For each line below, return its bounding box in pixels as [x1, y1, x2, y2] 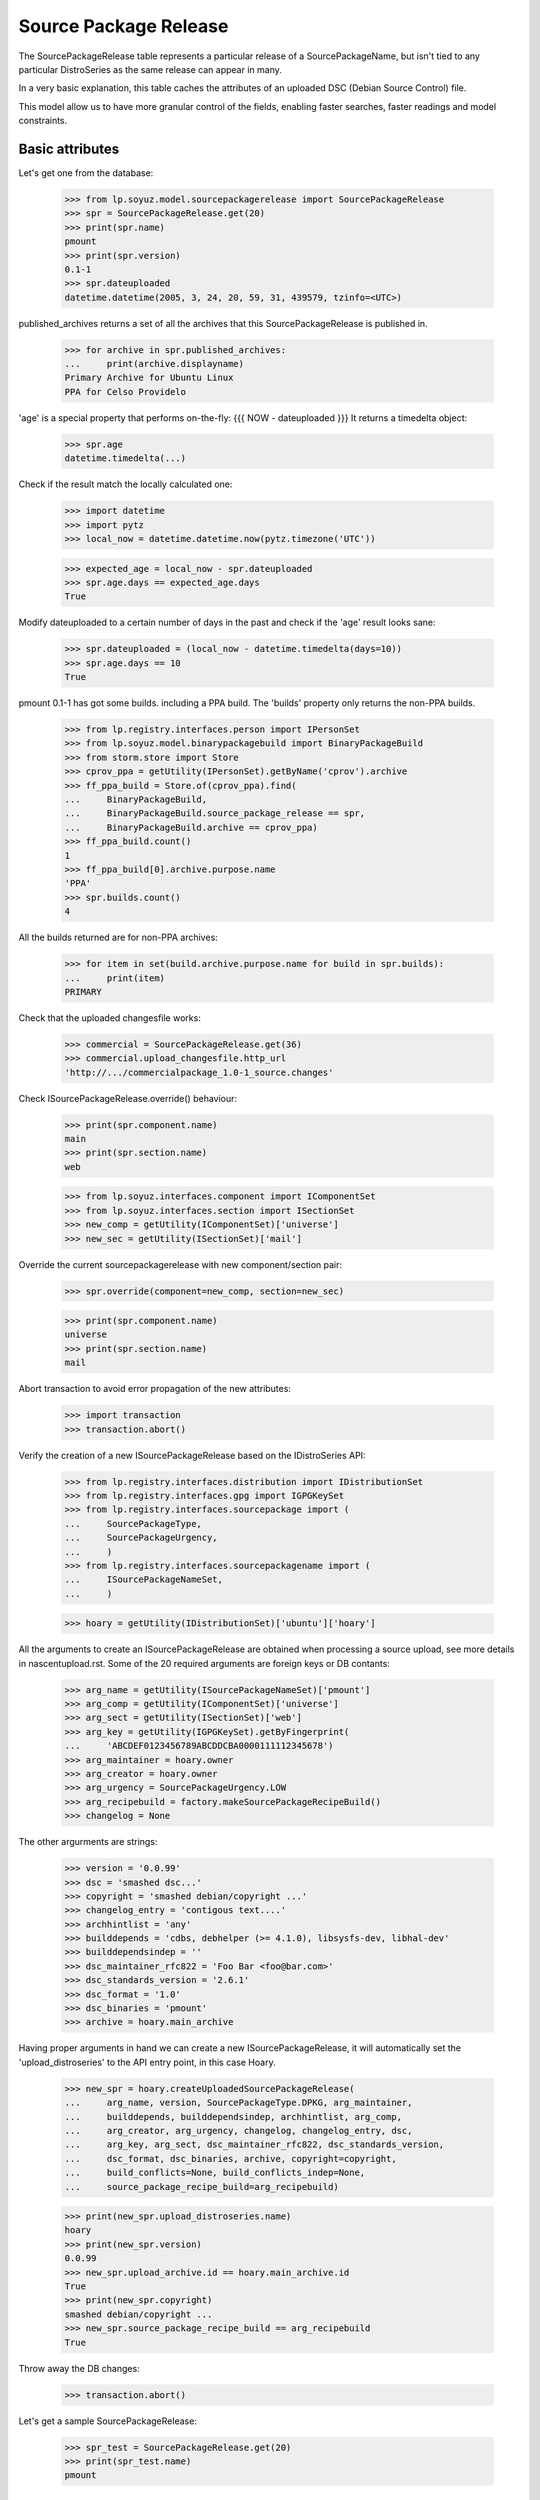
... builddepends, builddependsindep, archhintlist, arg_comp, [64, 2111, 403, 2122]
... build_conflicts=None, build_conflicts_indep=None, [64, 2167, 366, 2179]
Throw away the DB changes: [18, 2362, 140, 2374]
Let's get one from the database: [18, 167, 154, 179]
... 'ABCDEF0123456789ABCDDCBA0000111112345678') [64, 1740, 334, 1752]
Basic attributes [18, 140, 120, 157]
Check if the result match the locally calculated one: [18, 478, 233, 490]
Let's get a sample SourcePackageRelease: [18, 2415, 197, 2427]
